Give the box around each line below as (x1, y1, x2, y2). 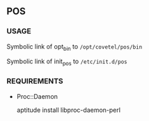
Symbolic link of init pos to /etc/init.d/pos (6, 57, 128, 67)
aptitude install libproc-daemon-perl (16, 106, 121, 114)
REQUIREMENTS (6, 76, 63, 86)
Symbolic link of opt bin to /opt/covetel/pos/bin (6, 42, 143, 52)
